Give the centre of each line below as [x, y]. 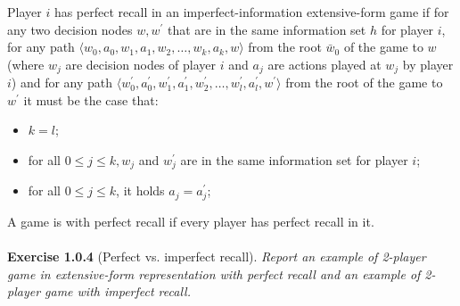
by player [428, 64]
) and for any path [62, 83]
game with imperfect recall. [118, 291]
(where [26, 64]
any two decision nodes [70, 29]
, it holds [140, 190]
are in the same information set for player [294, 160]
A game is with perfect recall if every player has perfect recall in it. [191, 221]
